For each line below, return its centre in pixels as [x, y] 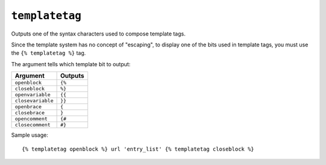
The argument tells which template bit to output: [71, 64]
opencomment [31, 119]
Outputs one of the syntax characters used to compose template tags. [98, 34]
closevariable [34, 101]
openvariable [33, 95]
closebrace [30, 113]
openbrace [28, 107]
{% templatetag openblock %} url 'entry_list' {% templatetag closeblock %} [138, 149]
